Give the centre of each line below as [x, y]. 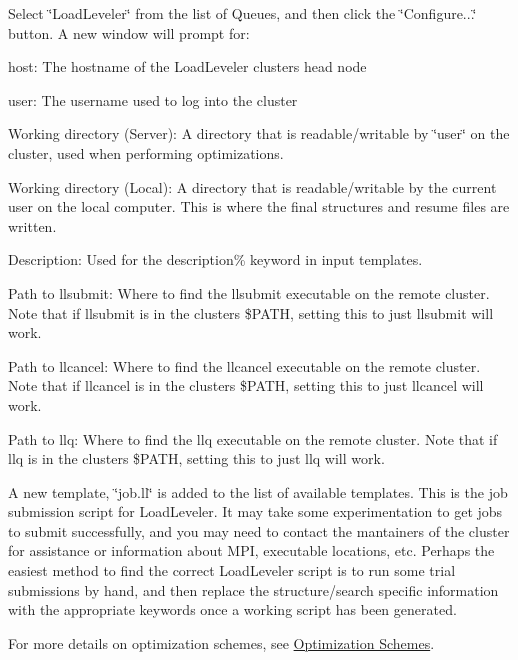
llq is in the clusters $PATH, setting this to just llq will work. [196, 458]
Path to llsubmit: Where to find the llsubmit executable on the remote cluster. [249, 292]
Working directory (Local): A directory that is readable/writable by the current [252, 186]
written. [32, 225]
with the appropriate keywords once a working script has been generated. [232, 609]
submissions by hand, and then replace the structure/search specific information [253, 589]
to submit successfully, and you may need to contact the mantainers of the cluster [259, 530]
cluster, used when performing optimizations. [146, 152]
